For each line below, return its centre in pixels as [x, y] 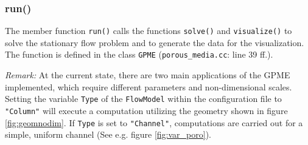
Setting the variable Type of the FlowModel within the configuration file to [143, 99]
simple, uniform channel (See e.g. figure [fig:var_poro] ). [108, 134]
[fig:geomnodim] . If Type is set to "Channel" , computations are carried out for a [154, 122]
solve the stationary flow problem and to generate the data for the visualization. [155, 42]
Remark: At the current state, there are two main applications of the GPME [148, 75]
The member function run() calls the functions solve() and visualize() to [149, 31]
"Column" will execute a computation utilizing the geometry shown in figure [146, 110]
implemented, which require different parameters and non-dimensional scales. [149, 86]
